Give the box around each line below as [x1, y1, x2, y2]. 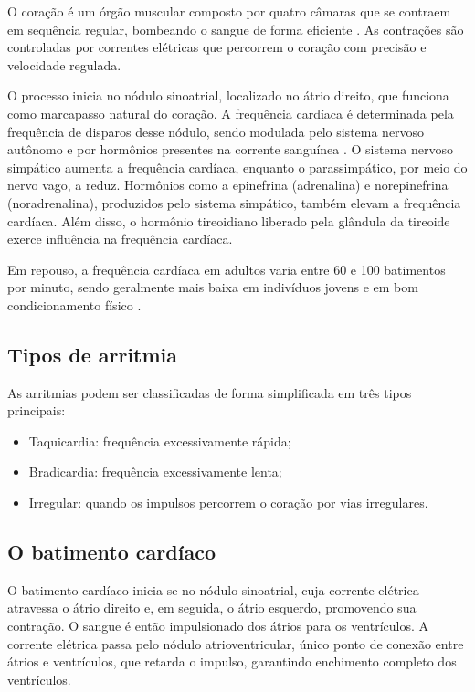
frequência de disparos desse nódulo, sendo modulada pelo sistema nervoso [7, 121, 425, 141]
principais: [7, 401, 66, 420]
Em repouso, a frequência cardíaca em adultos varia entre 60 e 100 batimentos [7, 259, 446, 278]
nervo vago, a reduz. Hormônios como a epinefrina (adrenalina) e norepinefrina [7, 175, 449, 194]
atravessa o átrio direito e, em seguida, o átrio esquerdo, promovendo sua [7, 598, 417, 617]
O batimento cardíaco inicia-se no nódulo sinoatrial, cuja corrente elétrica [7, 580, 419, 599]
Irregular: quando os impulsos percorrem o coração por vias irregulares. [28, 493, 428, 512]
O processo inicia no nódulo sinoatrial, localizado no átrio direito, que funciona [7, 86, 449, 105]
